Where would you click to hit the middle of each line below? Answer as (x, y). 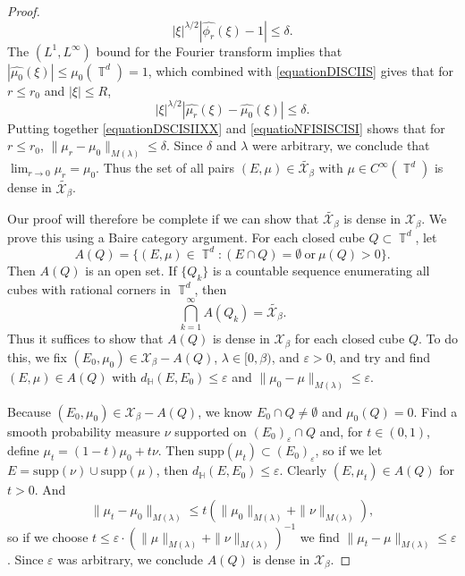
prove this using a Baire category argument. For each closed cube (186, 237)
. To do (438, 339)
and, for (341, 431)
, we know (225, 411)
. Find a (435, 411)
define (23, 450)
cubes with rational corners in (89, 288)
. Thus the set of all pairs (165, 168)
